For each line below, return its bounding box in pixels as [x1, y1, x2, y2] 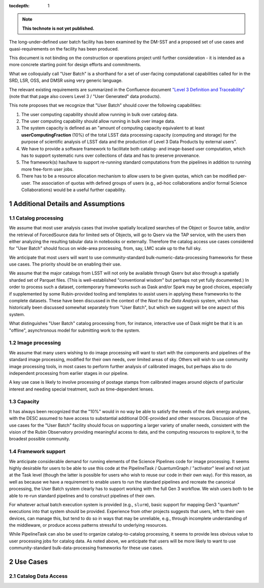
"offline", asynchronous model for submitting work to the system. [9, 327, 140, 333]
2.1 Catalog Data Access [9, 573, 68, 580]
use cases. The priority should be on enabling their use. [9, 261, 122, 267]
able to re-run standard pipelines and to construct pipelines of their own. [9, 492, 155, 498]
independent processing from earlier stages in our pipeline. [9, 370, 129, 376]
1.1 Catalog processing [9, 215, 64, 221]
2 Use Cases [9, 558, 48, 566]
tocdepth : [9, 3, 30, 8]
